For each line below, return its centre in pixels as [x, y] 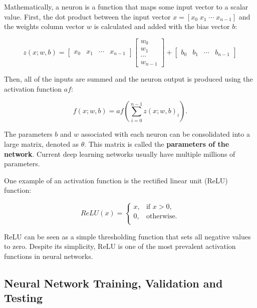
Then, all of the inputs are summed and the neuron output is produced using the [128, 79]
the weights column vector [44, 26]
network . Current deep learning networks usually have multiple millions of [120, 153]
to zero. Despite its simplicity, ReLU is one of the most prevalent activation [120, 246]
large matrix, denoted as [42, 144]
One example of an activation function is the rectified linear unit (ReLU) [116, 180]
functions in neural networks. [49, 256]
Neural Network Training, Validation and [113, 283]
